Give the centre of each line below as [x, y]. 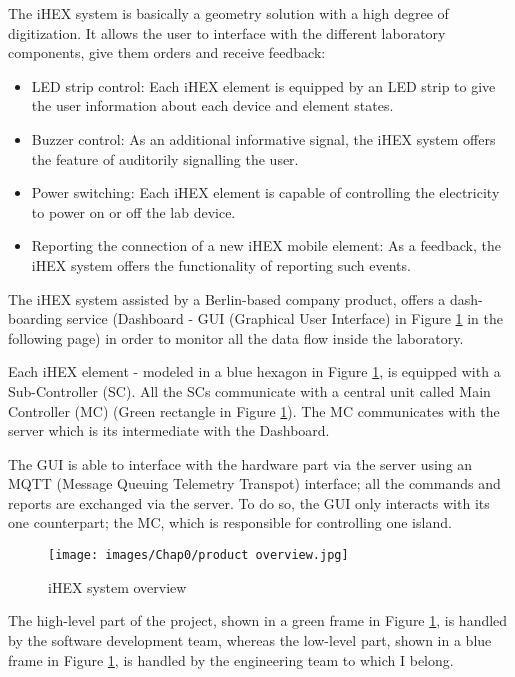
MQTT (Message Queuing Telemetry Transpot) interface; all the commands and [254, 483]
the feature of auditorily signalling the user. [165, 158]
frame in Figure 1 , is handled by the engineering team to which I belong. [231, 659]
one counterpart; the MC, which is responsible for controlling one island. [230, 522]
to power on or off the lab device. [133, 211]
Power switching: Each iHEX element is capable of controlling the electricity [265, 192]
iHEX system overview [117, 586]
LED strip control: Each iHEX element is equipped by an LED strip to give [263, 85]
